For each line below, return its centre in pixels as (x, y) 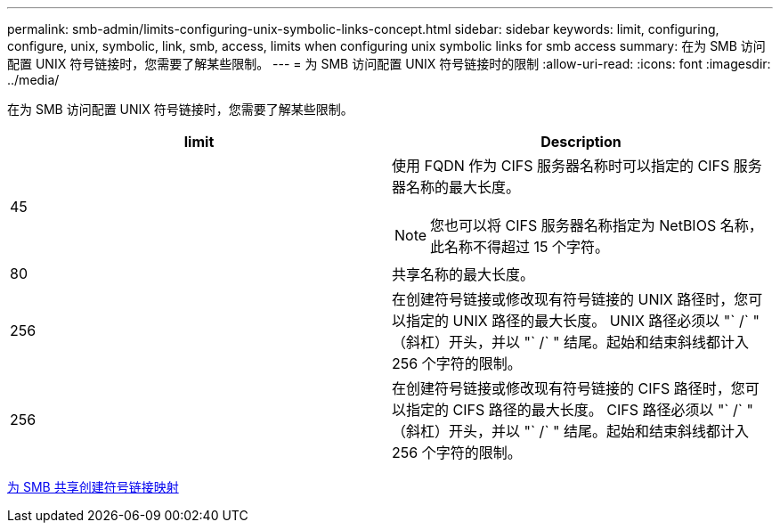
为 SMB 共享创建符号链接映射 (93, 487)
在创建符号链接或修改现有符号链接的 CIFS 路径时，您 (569, 388)
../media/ (33, 80)
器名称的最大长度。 (456, 187)
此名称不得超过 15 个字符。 (520, 247)
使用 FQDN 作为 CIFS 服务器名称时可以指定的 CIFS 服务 (577, 166)
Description (581, 142)
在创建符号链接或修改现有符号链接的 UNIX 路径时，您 (570, 299)
